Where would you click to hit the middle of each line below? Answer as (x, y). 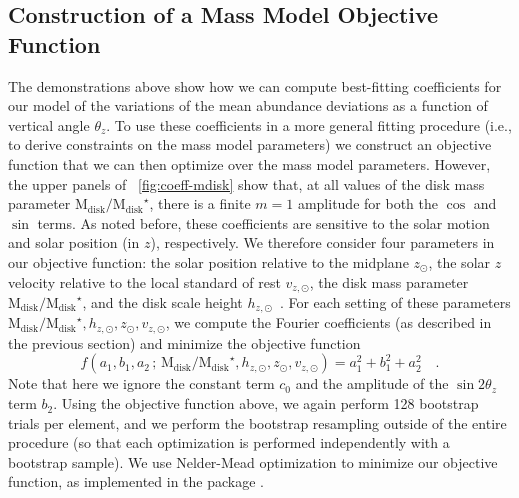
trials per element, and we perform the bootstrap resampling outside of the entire (257, 422)
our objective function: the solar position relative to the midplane (208, 261)
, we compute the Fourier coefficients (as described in (328, 322)
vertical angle (49, 124)
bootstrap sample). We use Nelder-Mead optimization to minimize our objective (253, 461)
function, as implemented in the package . (136, 481)
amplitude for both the (367, 203)
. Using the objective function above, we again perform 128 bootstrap (266, 403)
